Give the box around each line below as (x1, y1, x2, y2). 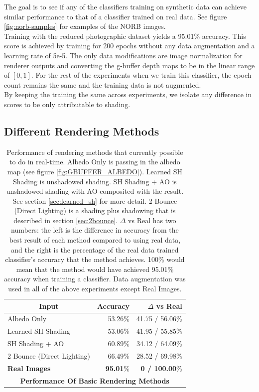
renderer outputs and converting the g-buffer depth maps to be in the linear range (4, 60, 255, 70)
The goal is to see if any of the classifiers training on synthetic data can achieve (4, 1, 247, 11)
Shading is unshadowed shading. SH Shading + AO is (12, 176, 177, 186)
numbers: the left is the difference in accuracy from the (11, 225, 179, 235)
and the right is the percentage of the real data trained (11, 244, 179, 255)
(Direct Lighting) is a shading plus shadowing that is (14, 205, 176, 216)
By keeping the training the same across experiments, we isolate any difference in (4, 89, 252, 100)
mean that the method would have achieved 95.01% (16, 263, 174, 274)
